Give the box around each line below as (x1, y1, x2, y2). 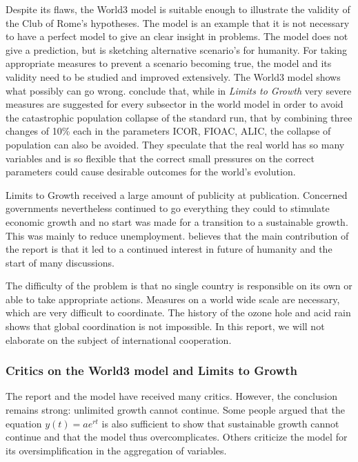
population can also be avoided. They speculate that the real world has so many (6, 137, 345, 151)
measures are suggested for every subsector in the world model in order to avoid (6, 97, 344, 111)
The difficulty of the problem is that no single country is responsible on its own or (6, 278, 352, 293)
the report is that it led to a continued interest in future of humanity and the (6, 242, 332, 256)
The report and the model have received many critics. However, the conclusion (6, 389, 337, 403)
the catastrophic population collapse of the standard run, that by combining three (6, 110, 352, 124)
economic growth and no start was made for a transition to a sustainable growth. (6, 214, 348, 229)
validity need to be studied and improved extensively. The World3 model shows (6, 69, 341, 84)
